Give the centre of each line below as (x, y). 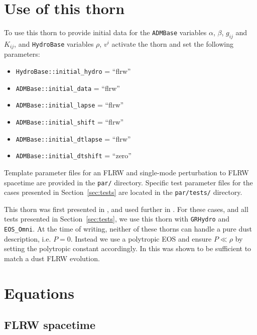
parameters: (22, 54)
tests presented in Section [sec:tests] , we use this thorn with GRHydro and (117, 219)
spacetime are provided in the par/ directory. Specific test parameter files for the (128, 182)
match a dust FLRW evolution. (52, 258)
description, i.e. (28, 238)
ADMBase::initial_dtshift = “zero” (74, 155)
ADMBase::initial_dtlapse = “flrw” (73, 138)
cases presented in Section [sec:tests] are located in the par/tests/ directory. (123, 192)
